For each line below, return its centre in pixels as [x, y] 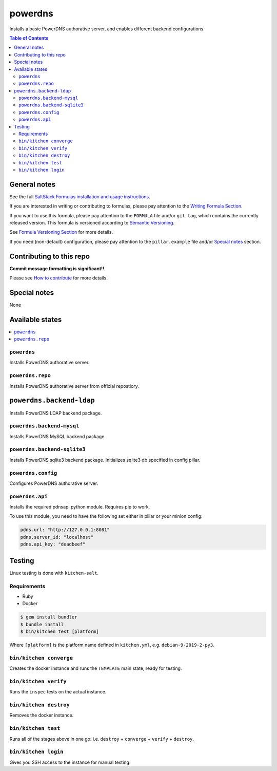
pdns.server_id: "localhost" [57, 537]
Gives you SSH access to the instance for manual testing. [70, 762]
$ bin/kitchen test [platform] [60, 632]
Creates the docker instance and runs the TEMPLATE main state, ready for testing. [96, 668]
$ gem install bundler [49, 617]
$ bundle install [42, 624]
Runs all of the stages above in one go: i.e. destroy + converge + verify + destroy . [102, 739]
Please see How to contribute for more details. [58, 278]
